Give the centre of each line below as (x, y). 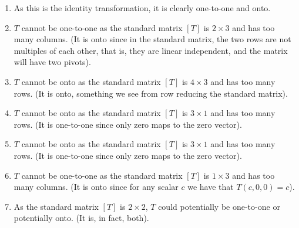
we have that (211, 187)
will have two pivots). (52, 62)
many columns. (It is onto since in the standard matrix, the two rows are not (152, 39)
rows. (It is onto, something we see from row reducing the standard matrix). (151, 93)
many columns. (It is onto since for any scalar (96, 187)
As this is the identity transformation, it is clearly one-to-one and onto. (142, 8)
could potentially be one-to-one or (219, 206)
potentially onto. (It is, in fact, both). (81, 218)
